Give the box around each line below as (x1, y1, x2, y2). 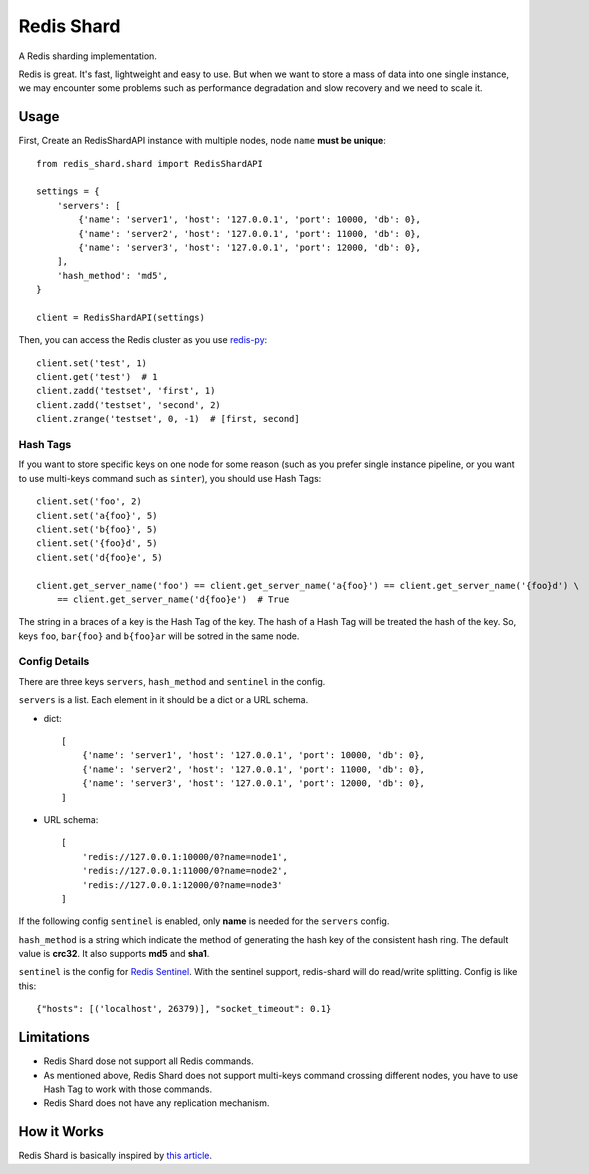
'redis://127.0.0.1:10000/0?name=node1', (81, 851, 289, 862)
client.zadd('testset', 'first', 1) (36, 385, 216, 397)
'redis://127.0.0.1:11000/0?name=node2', (81, 865, 289, 877)
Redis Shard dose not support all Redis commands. (43, 1055, 254, 1067)
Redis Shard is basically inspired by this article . (18, 1150, 212, 1162)
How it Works (18, 1123, 104, 1140)
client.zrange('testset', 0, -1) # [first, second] (36, 413, 300, 425)
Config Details (18, 655, 90, 669)
